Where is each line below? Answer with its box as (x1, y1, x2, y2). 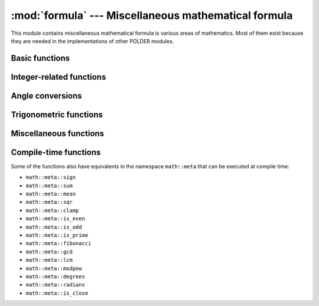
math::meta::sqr (25, 198, 73, 206)
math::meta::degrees (25, 274, 86, 280)
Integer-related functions (11, 71, 106, 82)
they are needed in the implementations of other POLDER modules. (11, 37, 174, 44)
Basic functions (11, 53, 70, 63)
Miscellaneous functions (11, 128, 105, 138)
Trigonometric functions (11, 109, 103, 119)
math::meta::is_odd (25, 223, 82, 230)
